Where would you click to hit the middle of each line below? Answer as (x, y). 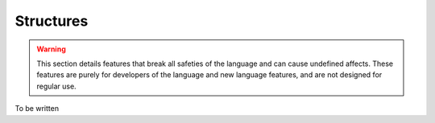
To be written (37, 109)
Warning (51, 49)
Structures (52, 21)
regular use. (56, 86)
